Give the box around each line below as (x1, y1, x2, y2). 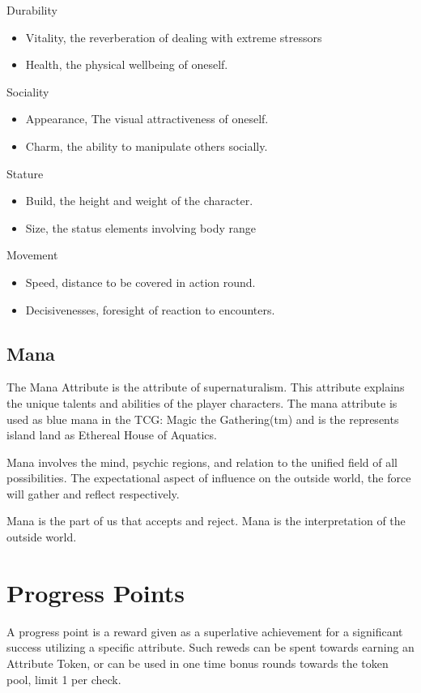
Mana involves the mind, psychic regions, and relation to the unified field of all (6, 453, 398, 470)
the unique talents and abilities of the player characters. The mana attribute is (6, 394, 398, 411)
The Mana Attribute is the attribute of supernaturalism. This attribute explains (6, 379, 405, 396)
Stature (6, 165, 44, 182)
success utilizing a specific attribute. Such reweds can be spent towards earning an (6, 639, 415, 656)
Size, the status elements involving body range (25, 219, 256, 236)
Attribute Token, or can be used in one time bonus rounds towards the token (6, 654, 389, 671)
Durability (6, 2, 57, 18)
